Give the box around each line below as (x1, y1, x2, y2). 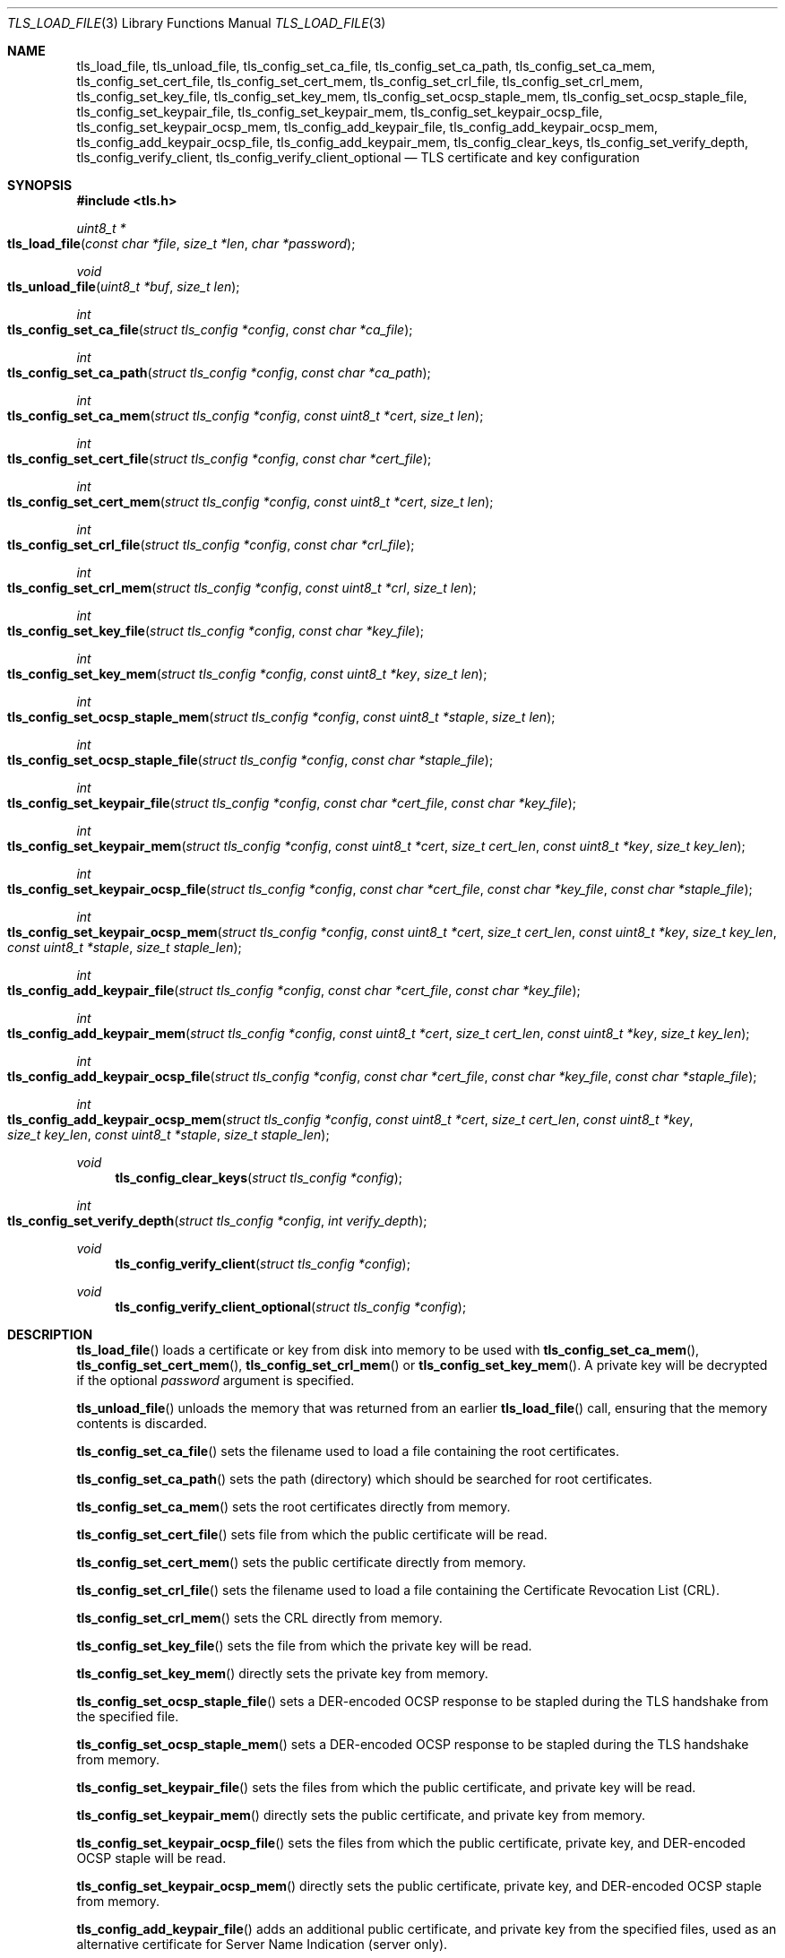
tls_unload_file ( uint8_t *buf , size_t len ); (7, 279, 240, 294)
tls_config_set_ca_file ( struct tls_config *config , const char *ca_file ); (7, 322, 413, 337)
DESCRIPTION (7, 1327, 93, 1342)
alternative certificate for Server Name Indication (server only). (76, 1936, 448, 1952)
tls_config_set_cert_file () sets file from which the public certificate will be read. (76, 1527, 548, 1542)
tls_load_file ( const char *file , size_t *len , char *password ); (7, 236, 356, 251)
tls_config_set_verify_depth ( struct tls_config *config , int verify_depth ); (7, 1213, 427, 1228)
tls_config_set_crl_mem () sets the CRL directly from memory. (76, 1610, 443, 1625)
